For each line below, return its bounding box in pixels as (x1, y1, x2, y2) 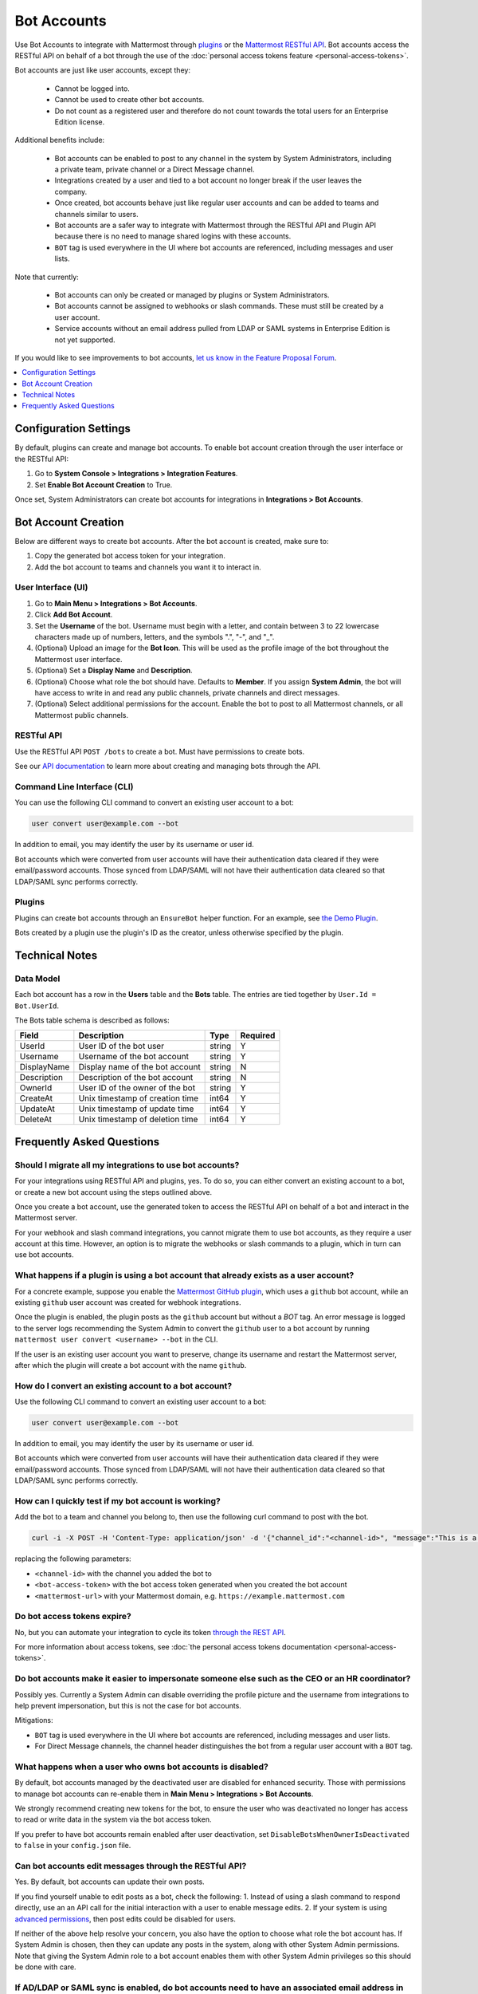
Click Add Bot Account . (34, 610, 113, 620)
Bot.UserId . (14, 1001, 60, 1011)
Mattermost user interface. (34, 654, 123, 664)
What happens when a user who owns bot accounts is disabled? (14, 1761, 268, 1772)
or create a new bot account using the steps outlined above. (14, 1187, 213, 1196)
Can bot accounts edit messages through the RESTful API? (14, 1861, 247, 1871)
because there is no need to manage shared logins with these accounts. (54, 231, 292, 241)
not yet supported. (54, 335, 116, 345)
